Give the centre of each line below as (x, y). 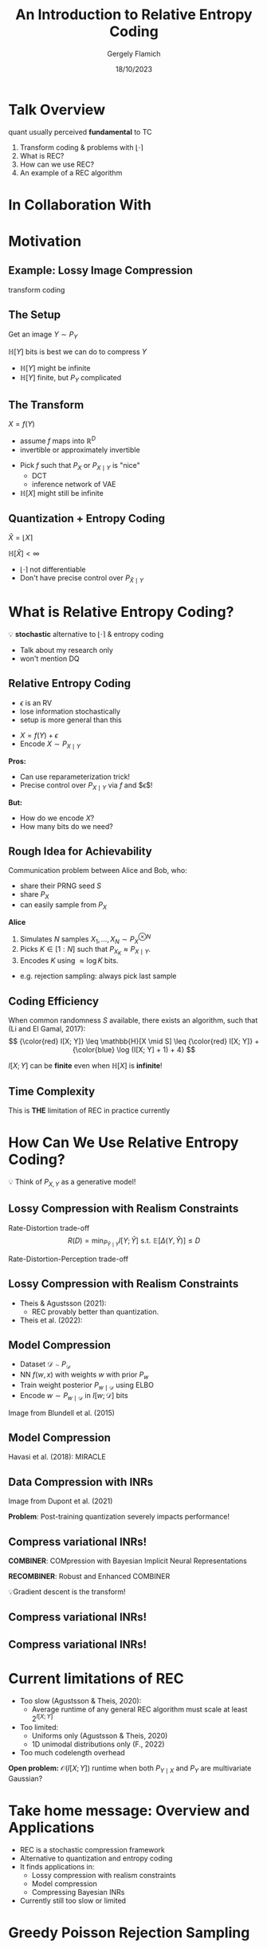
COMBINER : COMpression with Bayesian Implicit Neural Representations (128, 1561)
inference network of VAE (74, 484)
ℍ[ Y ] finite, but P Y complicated (71, 379)
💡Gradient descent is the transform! (67, 1592)
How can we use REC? (57, 164)
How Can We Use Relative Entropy (124, 1143)
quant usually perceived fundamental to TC (80, 132)
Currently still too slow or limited (73, 1901)
